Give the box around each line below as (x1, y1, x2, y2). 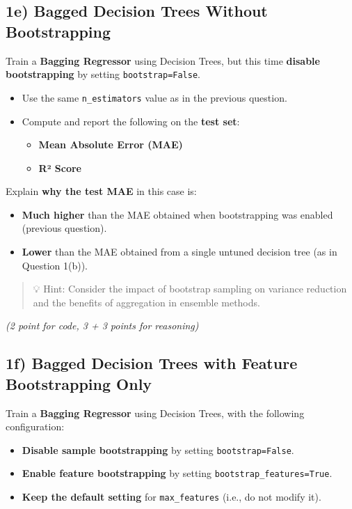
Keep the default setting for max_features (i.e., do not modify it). (22, 490, 321, 504)
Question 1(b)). (22, 258, 88, 272)
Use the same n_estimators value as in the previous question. (22, 90, 287, 104)
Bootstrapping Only (6, 373, 152, 394)
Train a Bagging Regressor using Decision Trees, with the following (6, 405, 305, 420)
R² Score (38, 160, 81, 175)
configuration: (6, 419, 65, 434)
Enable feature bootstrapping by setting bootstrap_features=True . (22, 466, 333, 480)
